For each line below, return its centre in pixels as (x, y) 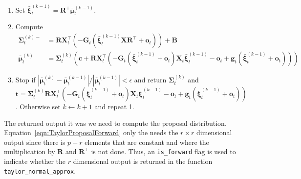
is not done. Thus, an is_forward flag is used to (163, 151)
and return (150, 80)
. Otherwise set (38, 107)
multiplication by (30, 151)
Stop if (25, 80)
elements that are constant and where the (147, 142)
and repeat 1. (114, 107)
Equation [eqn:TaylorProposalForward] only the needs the (91, 132)
